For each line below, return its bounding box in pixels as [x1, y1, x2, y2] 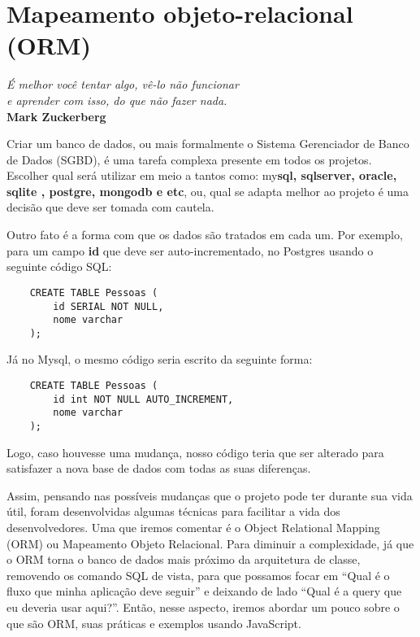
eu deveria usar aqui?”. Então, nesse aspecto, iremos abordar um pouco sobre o [6, 599, 400, 616]
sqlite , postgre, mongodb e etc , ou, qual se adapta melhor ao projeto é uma [6, 182, 409, 199]
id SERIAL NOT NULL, [53, 300, 164, 312]
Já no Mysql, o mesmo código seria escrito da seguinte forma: [6, 351, 313, 368]
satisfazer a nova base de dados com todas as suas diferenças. [6, 460, 311, 477]
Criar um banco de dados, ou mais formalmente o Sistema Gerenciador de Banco [6, 135, 409, 152]
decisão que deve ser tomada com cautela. [6, 199, 214, 216]
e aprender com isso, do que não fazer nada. [6, 91, 227, 108]
